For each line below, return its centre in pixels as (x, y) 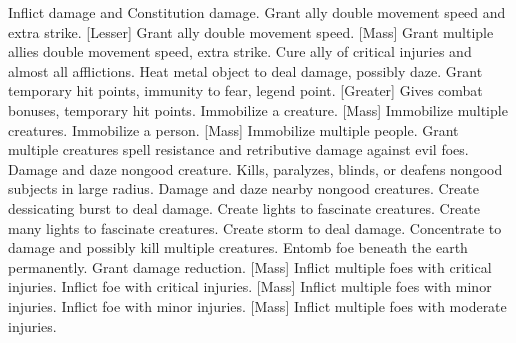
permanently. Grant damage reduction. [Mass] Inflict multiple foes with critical (250, 266)
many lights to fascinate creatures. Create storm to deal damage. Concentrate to (255, 227)
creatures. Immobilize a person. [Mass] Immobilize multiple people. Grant (233, 129)
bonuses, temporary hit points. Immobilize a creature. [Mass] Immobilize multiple (258, 109)
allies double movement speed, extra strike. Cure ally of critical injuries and (240, 51)
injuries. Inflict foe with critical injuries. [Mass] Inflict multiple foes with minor (250, 286)
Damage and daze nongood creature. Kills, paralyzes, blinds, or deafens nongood (255, 168)
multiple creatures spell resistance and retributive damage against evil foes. (238, 149)
